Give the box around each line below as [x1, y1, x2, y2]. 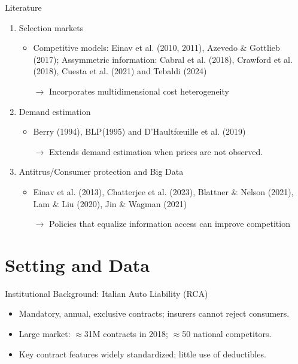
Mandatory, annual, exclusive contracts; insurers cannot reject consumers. [19, 307, 290, 320]
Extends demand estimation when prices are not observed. [48, 145, 263, 157]
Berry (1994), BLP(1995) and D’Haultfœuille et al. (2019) [33, 125, 246, 138]
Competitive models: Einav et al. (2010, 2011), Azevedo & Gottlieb [33, 41, 280, 54]
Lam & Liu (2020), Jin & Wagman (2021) [33, 197, 187, 210]
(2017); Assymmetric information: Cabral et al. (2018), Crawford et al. [33, 53, 293, 65]
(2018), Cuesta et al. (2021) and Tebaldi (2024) [33, 65, 207, 77]
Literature [5, 1, 42, 13]
